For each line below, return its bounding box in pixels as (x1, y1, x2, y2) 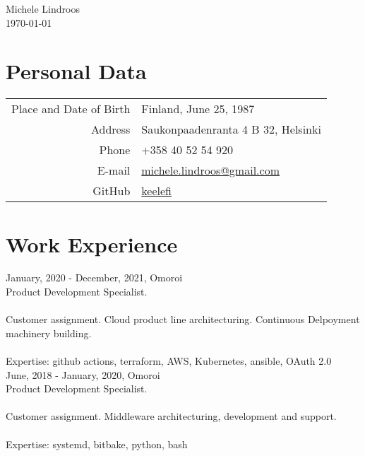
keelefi (141, 182, 172, 199)
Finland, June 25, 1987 (141, 100, 255, 117)
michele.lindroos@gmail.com (141, 162, 280, 179)
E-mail (97, 162, 131, 179)
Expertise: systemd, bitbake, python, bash (6, 436, 188, 451)
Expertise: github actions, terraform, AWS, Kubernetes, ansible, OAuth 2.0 (6, 353, 332, 368)
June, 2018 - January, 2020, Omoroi (6, 367, 160, 382)
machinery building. (6, 325, 92, 340)
